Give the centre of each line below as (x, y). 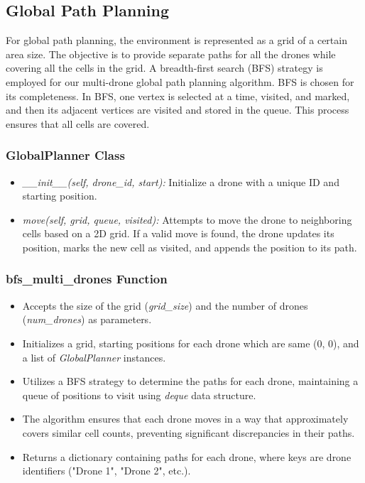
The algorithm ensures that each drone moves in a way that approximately (185, 419)
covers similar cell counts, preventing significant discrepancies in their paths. (189, 432)
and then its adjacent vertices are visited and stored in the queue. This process (178, 110)
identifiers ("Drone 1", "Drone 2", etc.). (107, 471)
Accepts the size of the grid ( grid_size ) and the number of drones (165, 305)
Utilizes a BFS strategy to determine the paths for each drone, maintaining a (190, 381)
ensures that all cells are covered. (78, 123)
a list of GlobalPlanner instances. (94, 357)
